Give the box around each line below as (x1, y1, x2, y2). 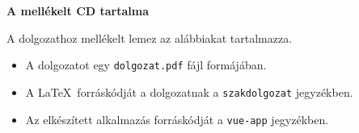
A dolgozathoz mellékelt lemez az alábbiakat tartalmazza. (6, 29, 293, 46)
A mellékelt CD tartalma (6, 2, 149, 19)
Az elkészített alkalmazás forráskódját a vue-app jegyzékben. (25, 110, 329, 127)
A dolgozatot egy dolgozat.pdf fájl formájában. (25, 56, 267, 73)
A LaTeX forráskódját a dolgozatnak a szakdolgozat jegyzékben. (25, 83, 353, 100)
